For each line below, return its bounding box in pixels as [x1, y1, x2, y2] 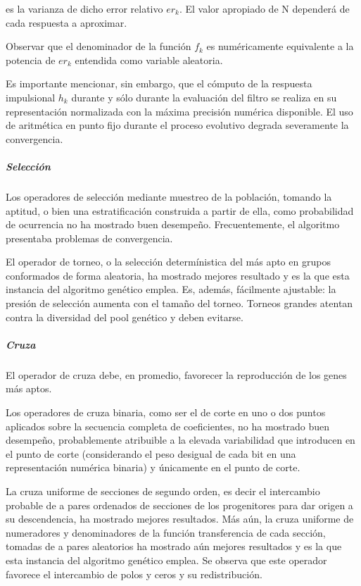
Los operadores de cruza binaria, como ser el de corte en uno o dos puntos [6, 405, 326, 419]
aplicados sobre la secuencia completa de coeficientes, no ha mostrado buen [6, 418, 330, 433]
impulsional [6, 89, 56, 104]
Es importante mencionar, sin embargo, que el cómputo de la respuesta [6, 76, 312, 91]
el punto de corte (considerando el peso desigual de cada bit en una [6, 446, 296, 461]
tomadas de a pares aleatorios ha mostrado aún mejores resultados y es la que [6, 539, 342, 554]
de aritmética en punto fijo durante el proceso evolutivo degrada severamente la [6, 118, 349, 132]
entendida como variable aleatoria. [75, 52, 223, 67]
